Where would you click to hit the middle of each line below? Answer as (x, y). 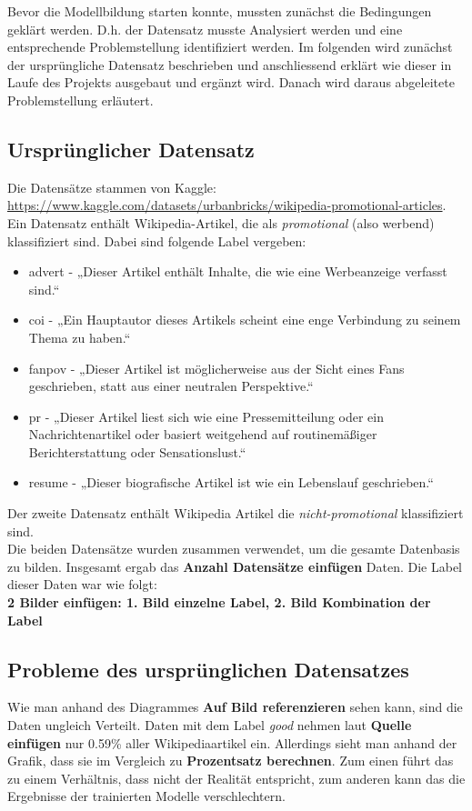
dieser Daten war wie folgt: (82, 584)
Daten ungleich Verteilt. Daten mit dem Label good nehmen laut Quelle (210, 725)
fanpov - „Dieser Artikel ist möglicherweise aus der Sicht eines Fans (216, 368)
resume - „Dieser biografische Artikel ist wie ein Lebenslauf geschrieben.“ (231, 482)
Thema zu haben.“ (80, 337)
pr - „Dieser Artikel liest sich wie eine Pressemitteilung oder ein (206, 416)
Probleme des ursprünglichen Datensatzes (208, 669)
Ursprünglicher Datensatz (131, 149)
